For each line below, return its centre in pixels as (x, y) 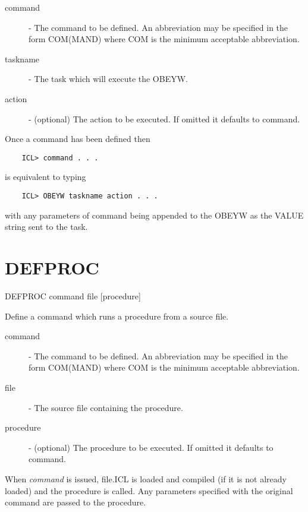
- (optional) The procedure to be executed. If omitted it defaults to (151, 447)
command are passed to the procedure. (76, 502)
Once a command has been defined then (78, 139)
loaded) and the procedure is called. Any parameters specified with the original (149, 490)
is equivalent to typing (45, 177)
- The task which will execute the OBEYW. (108, 79)
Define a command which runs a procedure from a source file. (117, 316)
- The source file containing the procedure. (106, 407)
